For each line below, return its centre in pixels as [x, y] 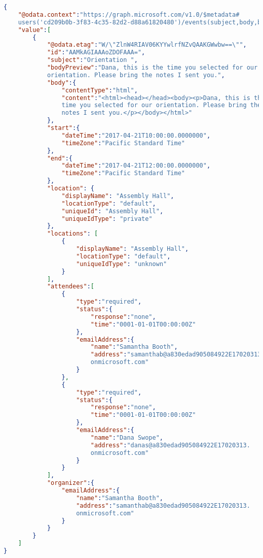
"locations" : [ [72, 234]
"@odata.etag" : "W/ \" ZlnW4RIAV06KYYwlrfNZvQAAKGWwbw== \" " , [147, 45]
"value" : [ [34, 30]
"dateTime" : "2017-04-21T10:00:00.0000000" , [136, 135]
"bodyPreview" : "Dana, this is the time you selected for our [152, 68]
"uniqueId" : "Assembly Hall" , [112, 211]
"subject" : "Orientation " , [92, 60]
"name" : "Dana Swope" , [127, 437]
